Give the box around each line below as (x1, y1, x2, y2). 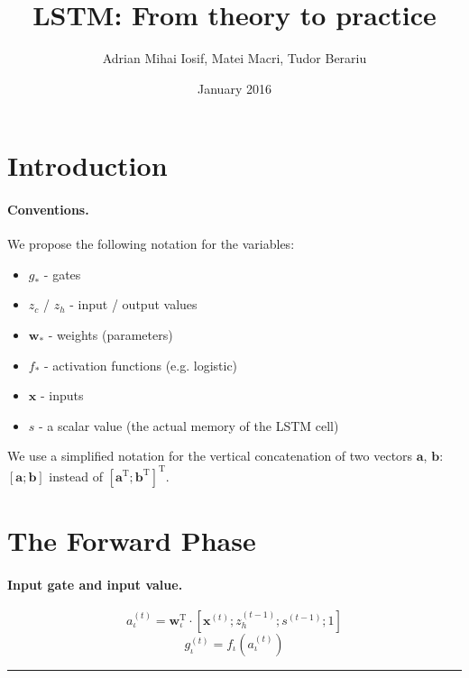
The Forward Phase (7, 521, 256, 558)
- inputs (40, 386, 84, 405)
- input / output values (69, 295, 198, 314)
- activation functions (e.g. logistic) (44, 355, 238, 374)
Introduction (7, 147, 168, 184)
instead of (49, 466, 103, 485)
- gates (43, 264, 81, 283)
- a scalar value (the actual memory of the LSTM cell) (39, 416, 339, 435)
